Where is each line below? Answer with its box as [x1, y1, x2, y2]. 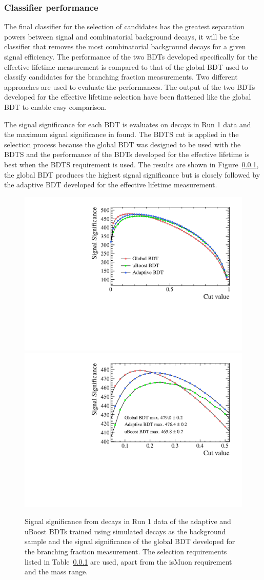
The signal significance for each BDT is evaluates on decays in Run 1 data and [4, 119, 251, 129]
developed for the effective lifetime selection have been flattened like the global [4, 91, 251, 102]
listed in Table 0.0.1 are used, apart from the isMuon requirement [25, 556, 232, 567]
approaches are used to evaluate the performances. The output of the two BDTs [4, 81, 255, 92]
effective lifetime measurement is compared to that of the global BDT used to [4, 61, 248, 72]
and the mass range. [25, 566, 88, 577]
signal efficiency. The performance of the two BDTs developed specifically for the [4, 51, 258, 62]
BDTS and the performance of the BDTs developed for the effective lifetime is [4, 149, 250, 160]
